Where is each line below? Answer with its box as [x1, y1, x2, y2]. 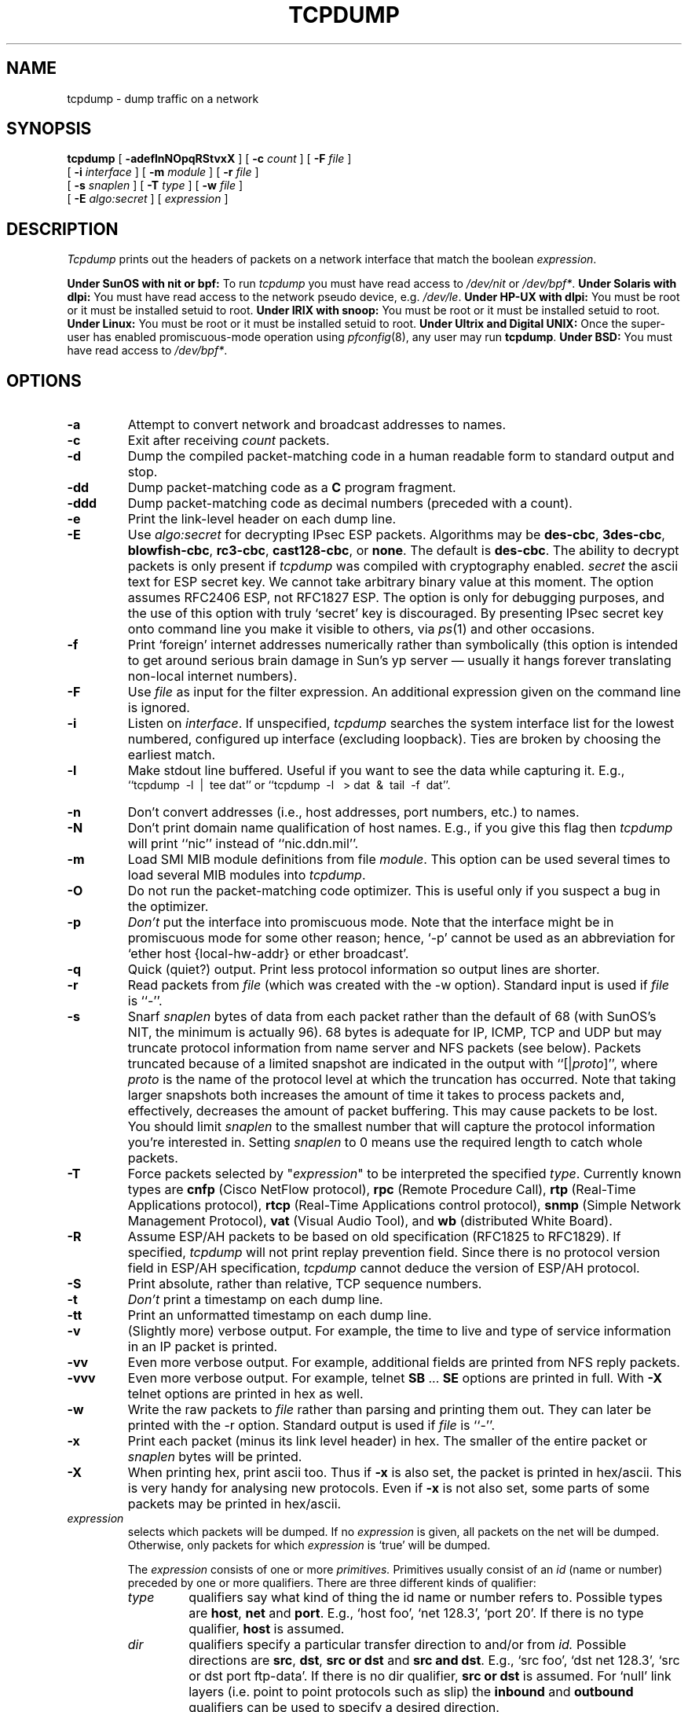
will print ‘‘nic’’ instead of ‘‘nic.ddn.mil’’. [127, 836, 359, 852]
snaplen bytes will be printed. [127, 1449, 302, 1465]
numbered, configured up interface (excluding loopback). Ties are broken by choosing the [127, 731, 661, 748]
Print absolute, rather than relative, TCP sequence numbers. [127, 1276, 482, 1292]
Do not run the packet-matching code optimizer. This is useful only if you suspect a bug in [127, 883, 661, 899]
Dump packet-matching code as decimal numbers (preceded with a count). [127, 495, 573, 512]
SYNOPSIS [6, 119, 92, 139]
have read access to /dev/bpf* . [67, 344, 228, 358]
